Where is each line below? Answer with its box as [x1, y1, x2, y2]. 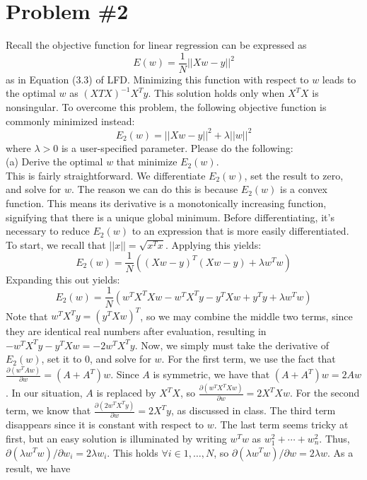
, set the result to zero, [244, 168, 344, 182]
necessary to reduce [6, 223, 90, 238]
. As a [327, 445, 354, 459]
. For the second [289, 385, 360, 400]
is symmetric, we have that [153, 367, 270, 382]
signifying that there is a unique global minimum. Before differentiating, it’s [6, 209, 334, 224]
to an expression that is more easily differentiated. [132, 223, 349, 238]
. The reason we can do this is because [71, 182, 238, 197]
